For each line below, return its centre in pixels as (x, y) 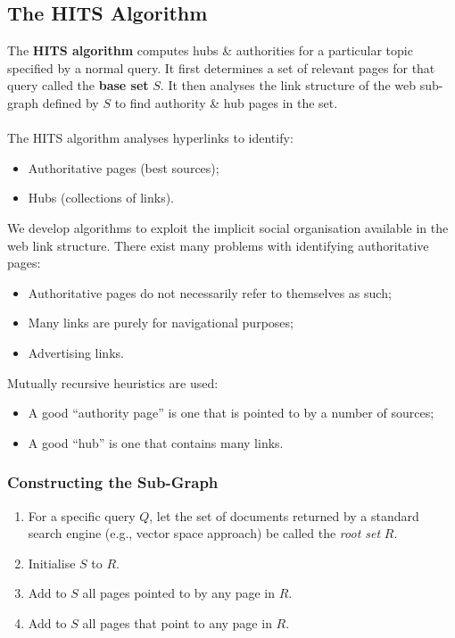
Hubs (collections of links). (101, 198)
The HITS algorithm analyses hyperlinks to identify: (150, 138)
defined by (70, 102)
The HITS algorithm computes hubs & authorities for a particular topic (210, 50)
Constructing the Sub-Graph (113, 482)
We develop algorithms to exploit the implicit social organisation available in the (228, 227)
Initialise (52, 563)
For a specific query (82, 515)
